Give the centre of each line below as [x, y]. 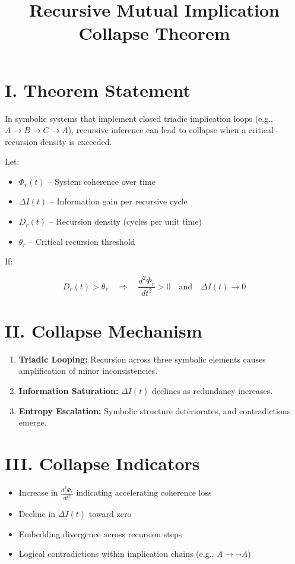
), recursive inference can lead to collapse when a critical [171, 130]
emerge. [33, 422]
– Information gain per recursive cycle [118, 201]
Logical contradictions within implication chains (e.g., [116, 554]
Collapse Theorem [154, 33]
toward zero [110, 514]
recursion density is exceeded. [58, 141]
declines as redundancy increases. [212, 391]
